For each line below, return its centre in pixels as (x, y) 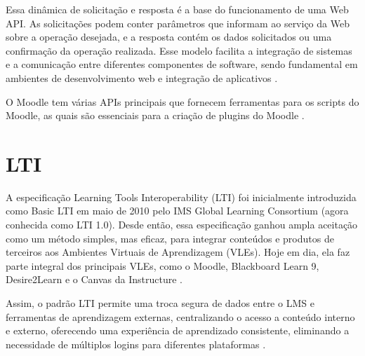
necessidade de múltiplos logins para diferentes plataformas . (136, 344)
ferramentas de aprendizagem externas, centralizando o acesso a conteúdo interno (180, 316)
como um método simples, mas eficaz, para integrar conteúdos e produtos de (170, 238)
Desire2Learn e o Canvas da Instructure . (94, 279)
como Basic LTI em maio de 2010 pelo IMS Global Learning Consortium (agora (177, 211)
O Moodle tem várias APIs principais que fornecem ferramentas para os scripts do (182, 101)
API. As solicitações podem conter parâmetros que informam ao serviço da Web (178, 23)
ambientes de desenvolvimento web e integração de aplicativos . (142, 77)
